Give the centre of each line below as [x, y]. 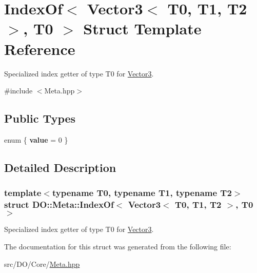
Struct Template [142, 28]
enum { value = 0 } [36, 139]
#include [18, 91]
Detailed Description [60, 167]
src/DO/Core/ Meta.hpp [42, 264]
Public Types [40, 118]
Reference [40, 48]
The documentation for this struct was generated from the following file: [118, 246]
